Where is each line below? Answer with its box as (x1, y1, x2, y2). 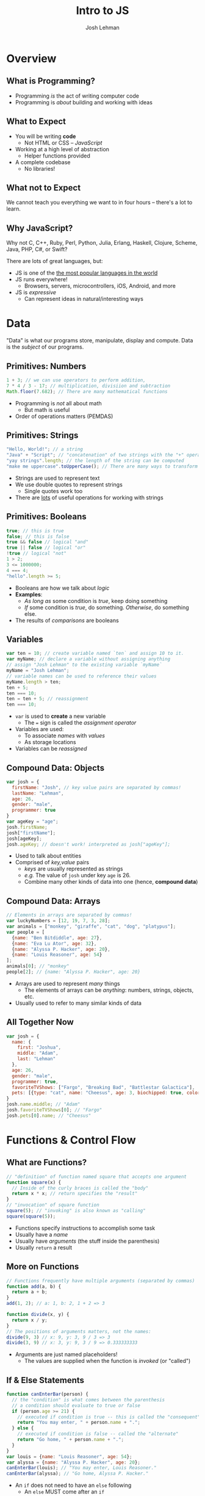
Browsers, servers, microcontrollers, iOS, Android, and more (24, 282, 176, 290)
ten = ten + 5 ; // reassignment (6, 696, 88, 702)
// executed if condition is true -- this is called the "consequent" (17, 1414, 201, 1420)
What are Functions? (6, 1157, 87, 1168)
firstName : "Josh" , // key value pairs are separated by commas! (12, 784, 182, 790)
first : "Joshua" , (17, 1044, 62, 1050)
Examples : (15, 590, 43, 598)
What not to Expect (6, 182, 81, 193)
